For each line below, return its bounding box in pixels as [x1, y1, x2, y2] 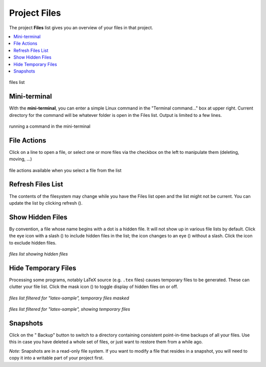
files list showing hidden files [9, 251, 68, 257]
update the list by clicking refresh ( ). [9, 200, 83, 206]
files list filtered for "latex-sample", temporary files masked [9, 295, 130, 301]
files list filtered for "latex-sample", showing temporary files [9, 306, 131, 312]
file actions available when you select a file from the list [9, 167, 122, 173]
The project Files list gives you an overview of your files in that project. [9, 25, 153, 31]
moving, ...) [9, 156, 32, 162]
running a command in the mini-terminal [9, 123, 91, 129]
